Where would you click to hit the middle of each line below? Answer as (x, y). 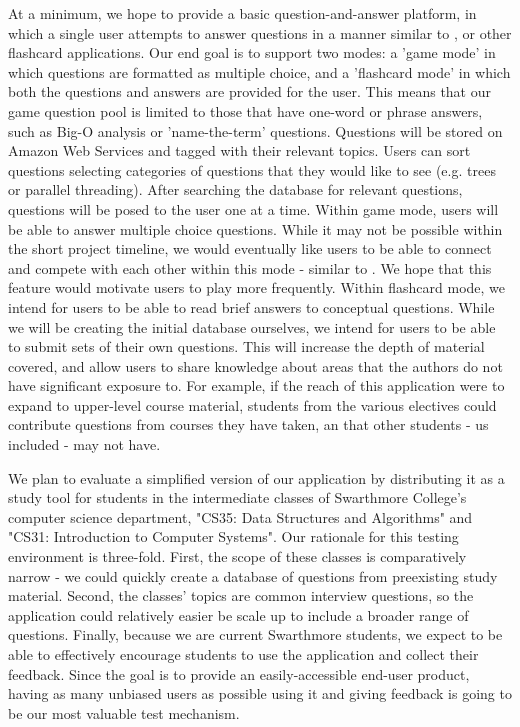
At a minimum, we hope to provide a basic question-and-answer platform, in (242, 13)
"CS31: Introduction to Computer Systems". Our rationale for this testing (233, 536)
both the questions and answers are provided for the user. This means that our (249, 91)
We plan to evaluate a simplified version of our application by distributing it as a (256, 477)
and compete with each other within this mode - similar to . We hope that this (250, 267)
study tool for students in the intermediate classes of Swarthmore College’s (237, 497)
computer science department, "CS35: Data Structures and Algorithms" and (240, 516)
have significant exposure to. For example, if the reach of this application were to (256, 385)
